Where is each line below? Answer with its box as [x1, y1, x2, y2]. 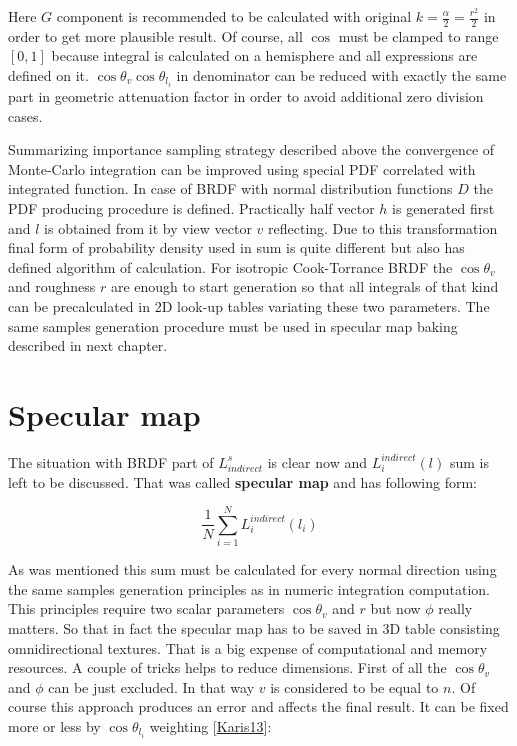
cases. [8, 105, 43, 126]
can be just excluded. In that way [48, 676, 255, 697]
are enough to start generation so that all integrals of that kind [110, 276, 499, 297]
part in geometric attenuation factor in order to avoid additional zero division [8, 86, 484, 107]
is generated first [392, 198, 495, 219]
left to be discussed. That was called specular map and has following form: [8, 471, 478, 492]
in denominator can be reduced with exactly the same [176, 65, 507, 86]
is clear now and [267, 451, 367, 472]
